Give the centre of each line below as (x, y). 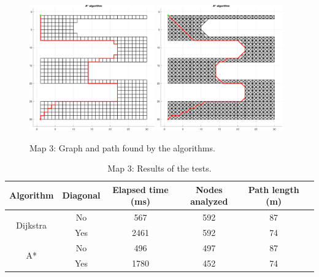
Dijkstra (32, 225)
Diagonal (81, 195)
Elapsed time (140, 189)
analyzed (209, 201)
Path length (274, 189)
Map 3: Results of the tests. (159, 168)
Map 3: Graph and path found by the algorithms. (122, 147)
